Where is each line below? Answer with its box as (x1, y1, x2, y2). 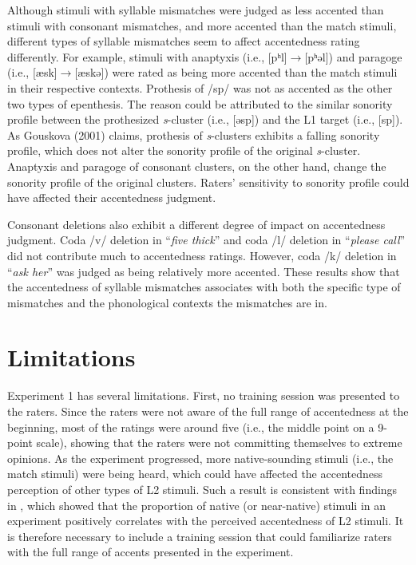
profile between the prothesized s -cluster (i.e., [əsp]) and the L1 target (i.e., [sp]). (7, 111, 403, 128)
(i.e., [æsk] (7, 64, 57, 81)
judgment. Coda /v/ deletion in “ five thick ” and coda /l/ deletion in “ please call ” (7, 231, 406, 248)
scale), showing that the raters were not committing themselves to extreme (36, 434, 402, 451)
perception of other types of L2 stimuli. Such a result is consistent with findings (7, 480, 398, 497)
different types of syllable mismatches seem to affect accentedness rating (7, 33, 360, 49)
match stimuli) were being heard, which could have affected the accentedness (7, 465, 383, 482)
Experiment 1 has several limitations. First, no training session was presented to (7, 387, 400, 404)
